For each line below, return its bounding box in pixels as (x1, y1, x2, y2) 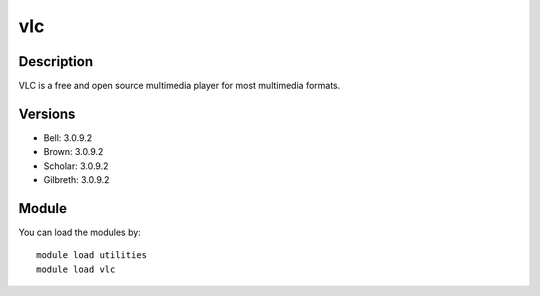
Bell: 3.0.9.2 (43, 131, 93, 144)
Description (18, 53, 94, 70)
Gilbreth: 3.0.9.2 (43, 174, 110, 186)
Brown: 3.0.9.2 (43, 146, 104, 158)
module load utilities (36, 250, 148, 261)
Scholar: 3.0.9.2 (43, 160, 109, 172)
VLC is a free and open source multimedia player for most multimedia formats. (18, 80, 341, 92)
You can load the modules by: (18, 226, 142, 239)
